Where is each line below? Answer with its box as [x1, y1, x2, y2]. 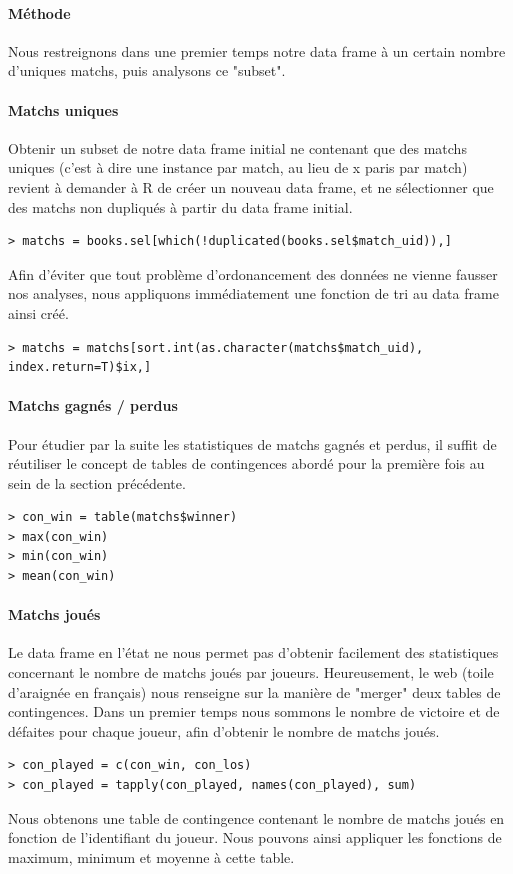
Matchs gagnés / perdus [8, 395, 178, 416]
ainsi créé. [8, 302, 69, 323]
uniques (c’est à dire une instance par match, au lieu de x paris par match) [8, 157, 468, 178]
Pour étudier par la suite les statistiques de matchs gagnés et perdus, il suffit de [8, 433, 497, 454]
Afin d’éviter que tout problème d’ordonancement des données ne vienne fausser [8, 263, 498, 284]
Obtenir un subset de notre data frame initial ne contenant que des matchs [8, 137, 467, 158]
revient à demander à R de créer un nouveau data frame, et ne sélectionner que [8, 176, 494, 197]
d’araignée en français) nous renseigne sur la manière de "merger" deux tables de [8, 681, 501, 702]
